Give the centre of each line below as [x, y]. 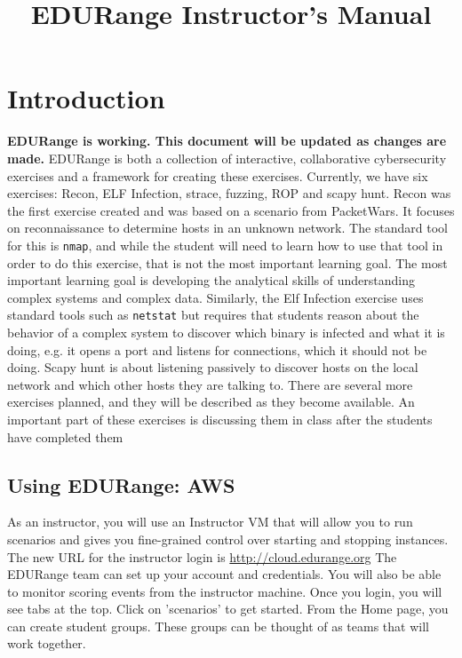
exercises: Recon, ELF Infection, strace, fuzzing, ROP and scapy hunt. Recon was [229, 193]
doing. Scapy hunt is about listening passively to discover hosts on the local [213, 367]
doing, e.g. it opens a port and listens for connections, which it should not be [217, 349]
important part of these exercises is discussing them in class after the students [220, 419]
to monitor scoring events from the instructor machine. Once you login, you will [225, 591]
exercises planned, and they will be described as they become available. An [211, 402]
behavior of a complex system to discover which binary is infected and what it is [226, 332]
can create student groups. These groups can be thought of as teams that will [218, 626]
